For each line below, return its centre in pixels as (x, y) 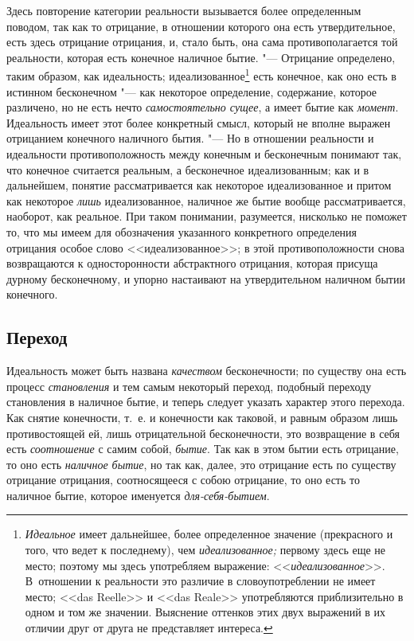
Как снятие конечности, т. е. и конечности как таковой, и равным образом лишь (202, 417)
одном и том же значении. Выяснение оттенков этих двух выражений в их (205, 612)
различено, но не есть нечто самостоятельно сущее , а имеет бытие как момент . (203, 107)
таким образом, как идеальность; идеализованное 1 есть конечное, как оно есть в (201, 75)
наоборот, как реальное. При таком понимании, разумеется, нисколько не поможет (207, 216)
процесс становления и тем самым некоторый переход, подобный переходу (189, 386)
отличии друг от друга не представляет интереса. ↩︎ (149, 628)
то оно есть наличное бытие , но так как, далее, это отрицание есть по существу (201, 464)
